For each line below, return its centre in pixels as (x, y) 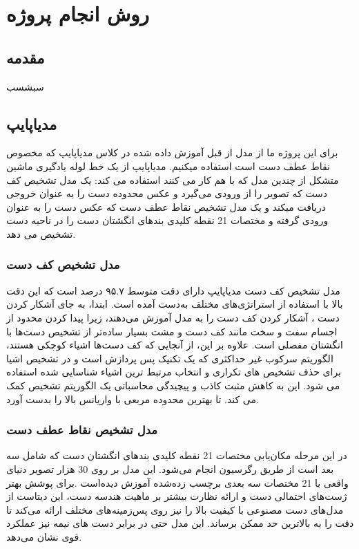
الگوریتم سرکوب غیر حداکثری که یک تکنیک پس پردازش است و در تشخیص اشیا (170, 358)
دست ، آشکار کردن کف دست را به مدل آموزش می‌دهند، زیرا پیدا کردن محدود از (173, 317)
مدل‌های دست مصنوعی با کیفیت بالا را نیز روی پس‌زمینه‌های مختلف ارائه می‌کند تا (175, 509)
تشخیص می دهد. (41, 233)
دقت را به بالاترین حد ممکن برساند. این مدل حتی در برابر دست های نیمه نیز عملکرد (180, 523)
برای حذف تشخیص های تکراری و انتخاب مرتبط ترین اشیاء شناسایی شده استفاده (174, 372)
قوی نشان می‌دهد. (44, 536)
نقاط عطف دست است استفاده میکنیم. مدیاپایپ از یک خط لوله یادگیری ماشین (168, 166)
